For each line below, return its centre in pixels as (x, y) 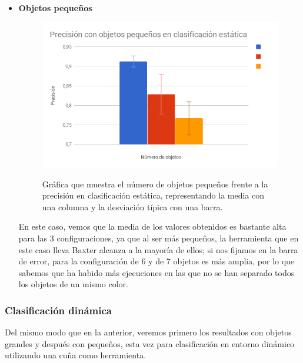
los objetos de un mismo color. (73, 284)
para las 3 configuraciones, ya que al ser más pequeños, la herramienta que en (159, 238)
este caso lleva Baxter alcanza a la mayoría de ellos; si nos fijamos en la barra (158, 249)
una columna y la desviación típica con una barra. (132, 206)
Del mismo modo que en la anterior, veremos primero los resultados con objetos (148, 332)
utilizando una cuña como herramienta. (76, 355)
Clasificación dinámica (58, 310)
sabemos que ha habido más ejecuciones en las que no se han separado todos (157, 272)
